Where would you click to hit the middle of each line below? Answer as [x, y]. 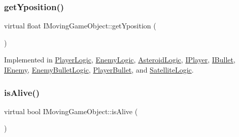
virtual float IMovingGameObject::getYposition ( [80, 26]
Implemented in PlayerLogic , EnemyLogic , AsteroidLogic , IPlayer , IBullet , [120, 60]
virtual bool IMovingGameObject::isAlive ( [71, 111]
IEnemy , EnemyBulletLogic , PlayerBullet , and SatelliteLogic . [99, 70]
